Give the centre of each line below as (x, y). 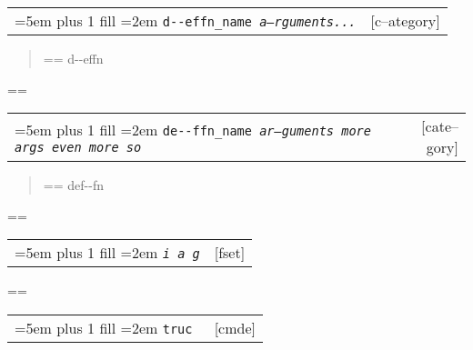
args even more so (78, 147)
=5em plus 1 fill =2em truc (104, 327)
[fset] (230, 253)
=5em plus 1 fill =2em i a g (107, 253)
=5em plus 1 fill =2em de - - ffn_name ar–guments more (193, 129)
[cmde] (235, 327)
